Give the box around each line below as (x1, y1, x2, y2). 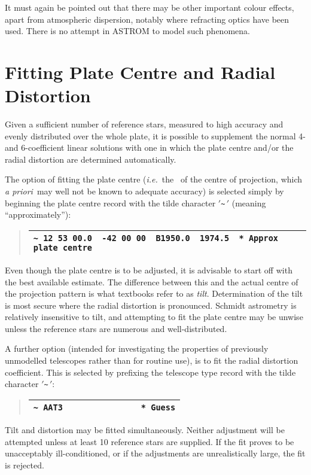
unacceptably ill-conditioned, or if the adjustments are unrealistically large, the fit (5, 447, 306, 459)
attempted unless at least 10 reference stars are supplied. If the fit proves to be (5, 435, 294, 447)
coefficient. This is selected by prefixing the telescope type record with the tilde (5, 366, 296, 378)
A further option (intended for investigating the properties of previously (5, 342, 269, 355)
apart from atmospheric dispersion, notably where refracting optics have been (5, 13, 289, 25)
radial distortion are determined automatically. (5, 153, 176, 165)
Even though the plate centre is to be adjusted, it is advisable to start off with (5, 263, 292, 276)
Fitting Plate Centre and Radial (5, 59, 276, 84)
